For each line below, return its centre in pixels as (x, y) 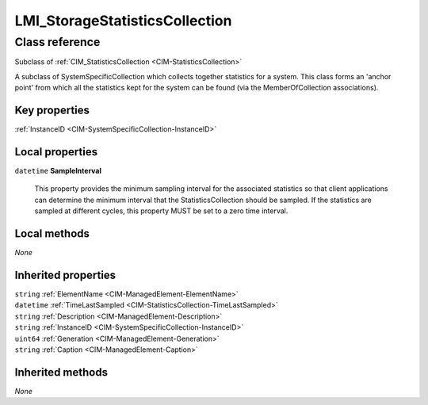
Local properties (56, 152)
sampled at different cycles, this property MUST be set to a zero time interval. (161, 211)
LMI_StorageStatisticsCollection (123, 21)
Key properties (52, 110)
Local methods (52, 233)
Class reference (57, 42)
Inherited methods (61, 372)
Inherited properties (65, 275)
